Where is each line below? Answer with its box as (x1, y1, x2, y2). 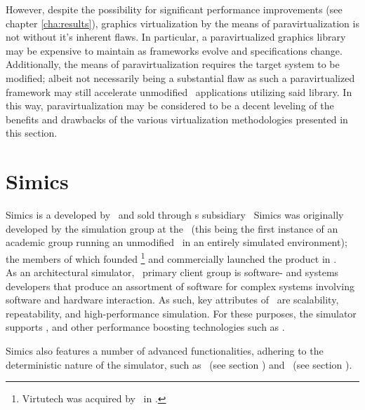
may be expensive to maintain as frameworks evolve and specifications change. (6, 43, 343, 57)
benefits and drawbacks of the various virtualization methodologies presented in (6, 111, 348, 126)
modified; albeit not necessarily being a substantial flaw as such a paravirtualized (6, 70, 355, 85)
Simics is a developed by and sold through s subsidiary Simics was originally (6, 207, 344, 222)
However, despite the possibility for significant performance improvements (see (6, 2, 343, 16)
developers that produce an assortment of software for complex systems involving (6, 278, 354, 293)
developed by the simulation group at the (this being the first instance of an (6, 221, 338, 235)
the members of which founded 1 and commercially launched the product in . (6, 249, 337, 266)
